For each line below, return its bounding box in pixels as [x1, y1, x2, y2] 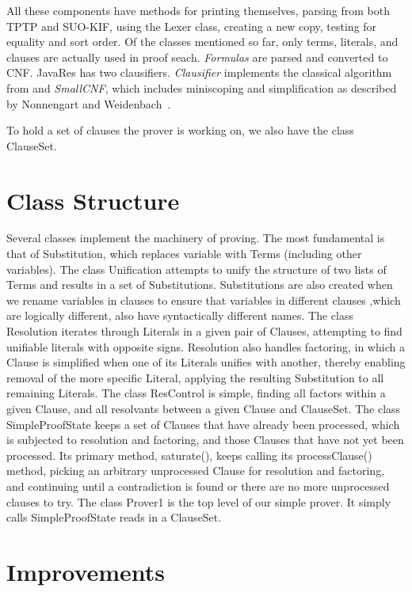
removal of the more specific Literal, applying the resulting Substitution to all [6, 369, 384, 385]
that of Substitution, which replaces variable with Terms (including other [6, 245, 362, 262]
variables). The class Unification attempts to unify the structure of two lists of [6, 260, 387, 277]
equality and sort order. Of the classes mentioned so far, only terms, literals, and [6, 33, 399, 50]
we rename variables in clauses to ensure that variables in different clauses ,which [6, 291, 401, 308]
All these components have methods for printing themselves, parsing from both [6, 2, 391, 18]
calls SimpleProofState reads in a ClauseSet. [6, 509, 222, 526]
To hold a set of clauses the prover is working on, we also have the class [6, 122, 354, 139]
